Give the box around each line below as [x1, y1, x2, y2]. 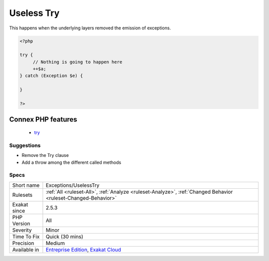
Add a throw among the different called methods [21, 159, 122, 165]
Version [12, 220, 30, 227]
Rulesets [12, 191, 32, 198]
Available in [12, 246, 39, 253]
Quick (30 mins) [45, 233, 84, 240]
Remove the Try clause [21, 152, 69, 158]
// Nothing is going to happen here [32, 59, 123, 65]
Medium [45, 240, 65, 247]
